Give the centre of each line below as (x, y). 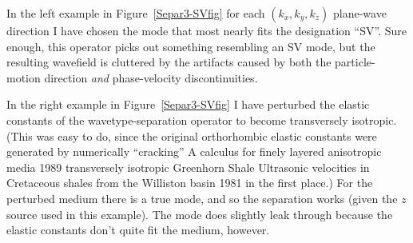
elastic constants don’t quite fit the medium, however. (138, 230)
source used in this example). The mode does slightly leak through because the (200, 214)
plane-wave (360, 13)
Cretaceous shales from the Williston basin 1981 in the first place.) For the (190, 183)
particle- (355, 62)
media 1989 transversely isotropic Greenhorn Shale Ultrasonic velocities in (188, 167)
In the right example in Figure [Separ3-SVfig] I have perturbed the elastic (188, 104)
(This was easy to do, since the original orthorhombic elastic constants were (192, 135)
